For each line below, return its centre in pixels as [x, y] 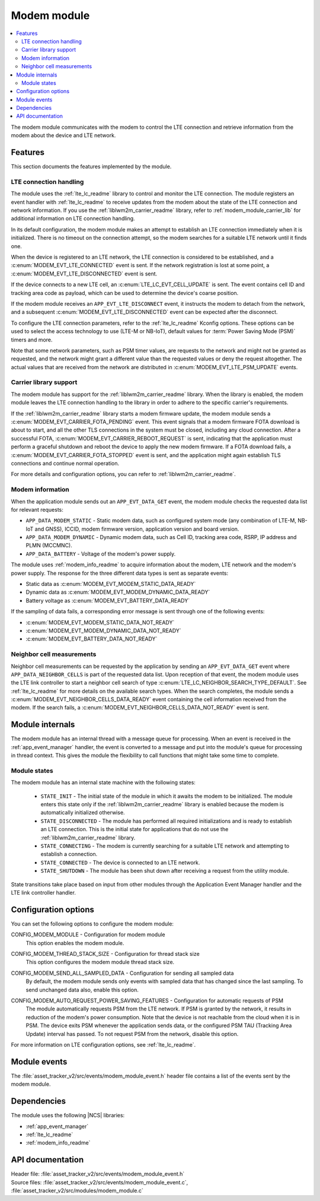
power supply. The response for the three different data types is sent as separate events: [120, 573]
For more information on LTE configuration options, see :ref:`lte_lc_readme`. [103, 1044]
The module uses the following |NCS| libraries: [68, 1116]
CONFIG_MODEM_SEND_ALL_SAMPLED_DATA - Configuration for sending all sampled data [122, 973]
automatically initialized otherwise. [83, 813]
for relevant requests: [37, 509]
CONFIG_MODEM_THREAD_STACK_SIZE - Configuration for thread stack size [105, 954]
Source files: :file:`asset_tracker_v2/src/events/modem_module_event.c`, [100, 1182]
